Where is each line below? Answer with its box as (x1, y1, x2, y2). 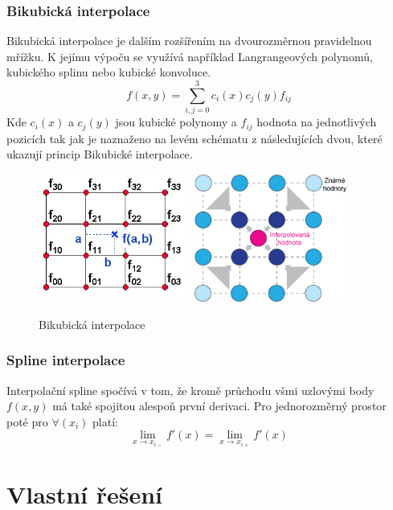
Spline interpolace (6, 350, 125, 370)
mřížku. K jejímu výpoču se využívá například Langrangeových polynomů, (6, 47, 373, 64)
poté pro (6, 413, 48, 430)
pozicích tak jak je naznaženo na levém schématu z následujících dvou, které (6, 130, 383, 146)
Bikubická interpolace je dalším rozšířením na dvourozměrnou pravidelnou (6, 32, 372, 49)
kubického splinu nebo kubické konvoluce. (6, 64, 211, 80)
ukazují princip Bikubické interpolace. (6, 146, 193, 162)
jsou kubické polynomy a (115, 113, 237, 130)
